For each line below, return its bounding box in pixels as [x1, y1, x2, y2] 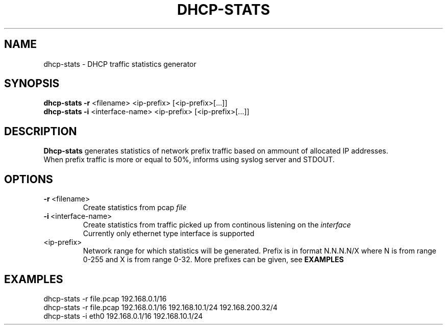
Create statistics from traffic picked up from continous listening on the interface [83, 220, 351, 230]
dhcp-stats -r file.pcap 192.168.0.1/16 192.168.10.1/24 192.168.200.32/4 [43, 302, 278, 312]
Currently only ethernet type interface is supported [83, 229, 255, 238]
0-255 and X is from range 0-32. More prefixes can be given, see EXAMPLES [83, 255, 344, 264]
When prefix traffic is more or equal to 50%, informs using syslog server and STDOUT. [43, 155, 335, 164]
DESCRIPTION [4, 124, 77, 138]
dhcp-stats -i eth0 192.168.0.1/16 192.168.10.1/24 [43, 311, 203, 320]
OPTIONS [4, 172, 53, 186]
